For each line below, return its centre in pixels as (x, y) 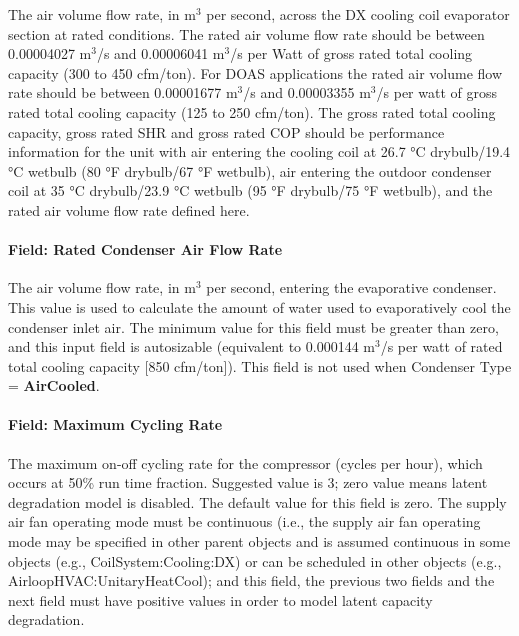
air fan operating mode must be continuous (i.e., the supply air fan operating (244, 521)
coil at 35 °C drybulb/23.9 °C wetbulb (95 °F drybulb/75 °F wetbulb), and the (250, 190)
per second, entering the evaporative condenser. (351, 287)
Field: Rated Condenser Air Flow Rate (145, 249)
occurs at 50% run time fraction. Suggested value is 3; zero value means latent (248, 482)
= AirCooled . (54, 385)
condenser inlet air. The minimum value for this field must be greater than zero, (253, 326)
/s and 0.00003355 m (307, 92)
